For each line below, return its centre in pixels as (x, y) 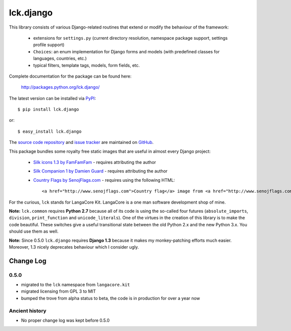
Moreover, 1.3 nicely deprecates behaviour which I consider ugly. (74, 247)
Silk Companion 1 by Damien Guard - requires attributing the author (100, 171)
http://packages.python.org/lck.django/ (60, 87)
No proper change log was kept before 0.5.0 (65, 320)
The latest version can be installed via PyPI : (53, 98)
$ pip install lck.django (48, 110)
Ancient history (28, 311)
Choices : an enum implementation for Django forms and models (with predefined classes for (127, 51)
